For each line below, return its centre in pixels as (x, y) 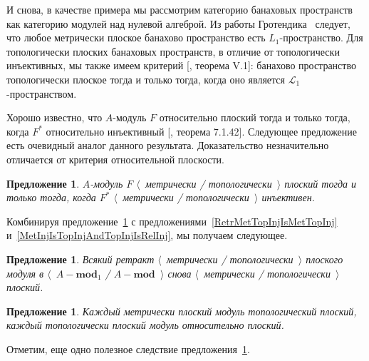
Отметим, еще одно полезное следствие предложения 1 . (128, 349)
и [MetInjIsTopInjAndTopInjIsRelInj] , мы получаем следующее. (147, 235)
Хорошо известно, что (54, 117)
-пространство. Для (321, 37)
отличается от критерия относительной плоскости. (115, 159)
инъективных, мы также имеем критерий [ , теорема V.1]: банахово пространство (181, 65)
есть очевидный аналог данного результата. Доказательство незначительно (168, 145)
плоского (324, 259)
